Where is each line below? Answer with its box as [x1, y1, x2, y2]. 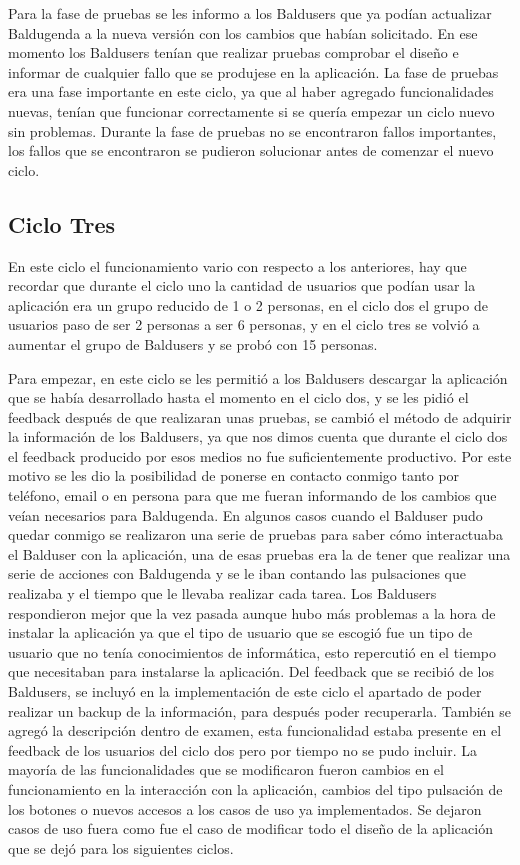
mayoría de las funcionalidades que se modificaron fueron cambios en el [8, 759, 444, 780]
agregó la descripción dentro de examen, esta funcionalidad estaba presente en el [8, 720, 502, 741]
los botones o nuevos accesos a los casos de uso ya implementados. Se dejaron [8, 798, 482, 819]
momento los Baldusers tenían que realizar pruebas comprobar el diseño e [8, 42, 459, 63]
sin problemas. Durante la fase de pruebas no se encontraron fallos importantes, [8, 120, 497, 141]
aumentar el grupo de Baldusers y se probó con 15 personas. [8, 333, 378, 354]
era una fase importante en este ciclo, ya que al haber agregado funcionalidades [8, 81, 494, 102]
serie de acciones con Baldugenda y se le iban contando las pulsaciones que [8, 563, 466, 584]
